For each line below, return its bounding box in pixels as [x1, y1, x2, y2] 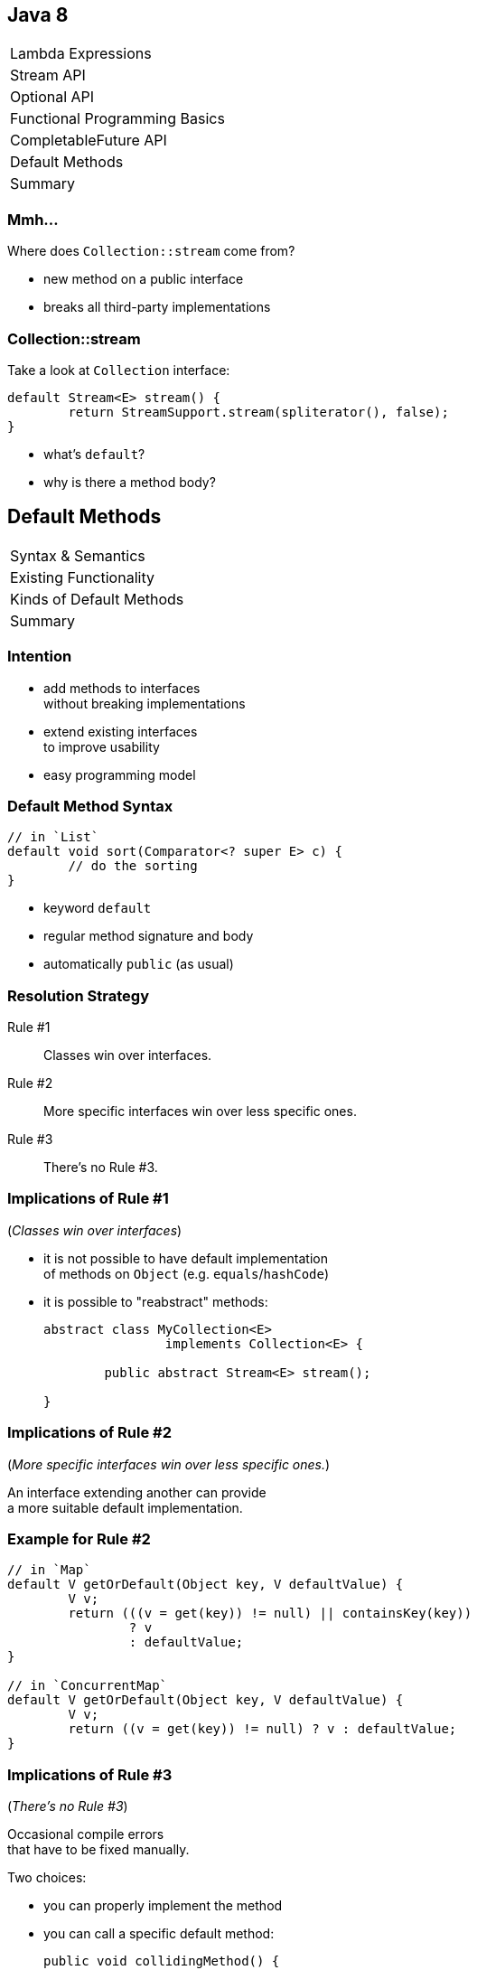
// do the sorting [68, 858, 198, 874]
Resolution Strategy [7, 986, 150, 1005]
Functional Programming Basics [10, 109, 225, 128]
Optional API [10, 88, 95, 107]
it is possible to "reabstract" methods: [43, 1293, 268, 1309]
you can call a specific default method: [43, 1926, 275, 1942]
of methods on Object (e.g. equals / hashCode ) [43, 1265, 330, 1281]
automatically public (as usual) [43, 956, 234, 972]
